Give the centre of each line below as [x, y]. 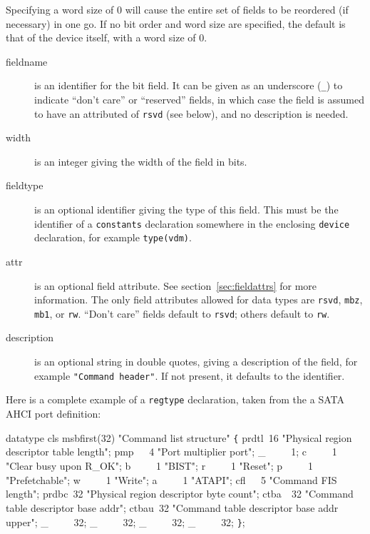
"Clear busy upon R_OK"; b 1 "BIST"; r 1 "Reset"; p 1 [159, 465]
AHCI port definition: [53, 413]
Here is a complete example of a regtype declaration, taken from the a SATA [175, 399]
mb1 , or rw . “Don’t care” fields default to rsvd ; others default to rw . [182, 313]
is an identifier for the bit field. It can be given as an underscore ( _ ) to [189, 85]
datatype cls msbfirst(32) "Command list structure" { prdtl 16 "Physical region [179, 437]
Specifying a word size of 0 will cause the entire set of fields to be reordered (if [177, 9]
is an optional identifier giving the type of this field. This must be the [186, 210]
